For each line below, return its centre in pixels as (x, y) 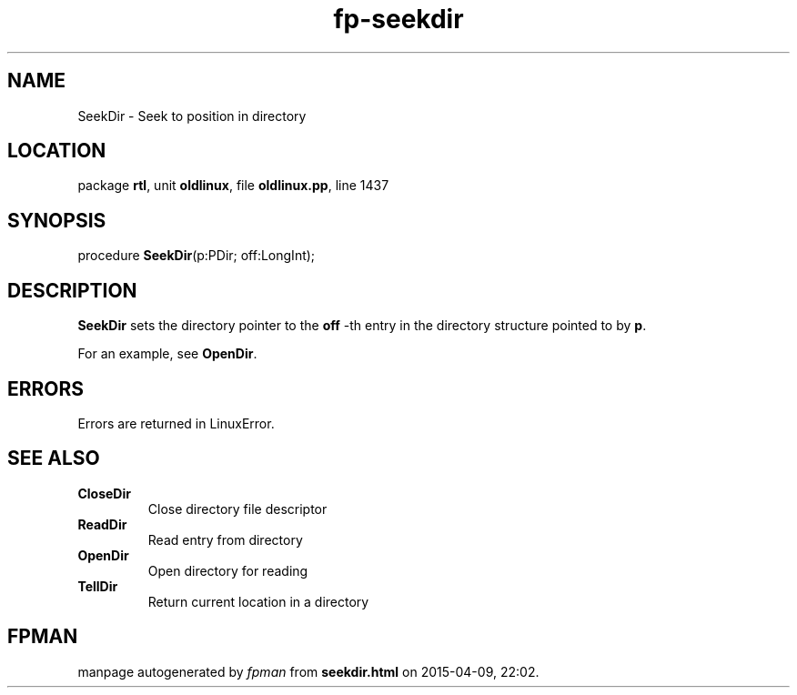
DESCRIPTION (72, 290)
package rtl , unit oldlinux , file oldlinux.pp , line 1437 (233, 186)
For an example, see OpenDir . (167, 354)
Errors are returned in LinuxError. (176, 423)
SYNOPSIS (57, 220)
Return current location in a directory (258, 601)
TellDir (98, 586)
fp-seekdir (398, 19)
